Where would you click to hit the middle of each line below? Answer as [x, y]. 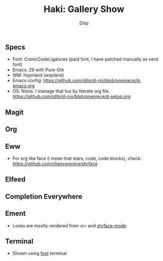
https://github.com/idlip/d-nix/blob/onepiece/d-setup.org [71, 97]
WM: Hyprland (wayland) [38, 75]
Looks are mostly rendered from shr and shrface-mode [69, 225]
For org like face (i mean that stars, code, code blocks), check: [77, 158]
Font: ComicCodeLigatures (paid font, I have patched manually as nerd [85, 59]
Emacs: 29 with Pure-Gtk [38, 70]
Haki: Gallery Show [84, 9]
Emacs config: [27, 81]
